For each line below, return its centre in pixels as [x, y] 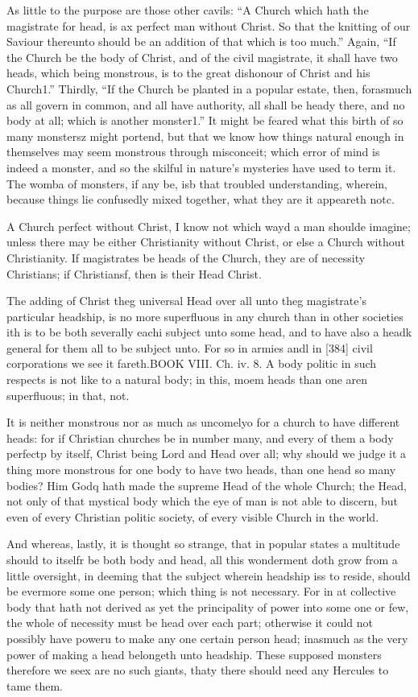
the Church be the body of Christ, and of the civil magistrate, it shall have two [202, 57]
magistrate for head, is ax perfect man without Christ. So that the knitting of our [209, 25]
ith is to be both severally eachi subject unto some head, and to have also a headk [209, 332]
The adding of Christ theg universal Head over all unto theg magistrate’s [186, 301]
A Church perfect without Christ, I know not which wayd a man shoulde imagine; [209, 226]
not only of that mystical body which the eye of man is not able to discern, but [202, 501]
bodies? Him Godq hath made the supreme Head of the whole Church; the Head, [207, 485]
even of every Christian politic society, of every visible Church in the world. [193, 516]
